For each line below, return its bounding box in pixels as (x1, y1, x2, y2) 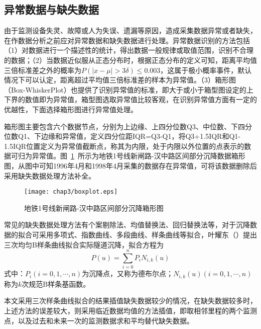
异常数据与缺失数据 (4, 2, 99, 17)
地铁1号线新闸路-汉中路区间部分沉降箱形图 (24, 202, 164, 213)
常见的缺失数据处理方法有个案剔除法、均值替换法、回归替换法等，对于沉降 (4, 219, 250, 230)
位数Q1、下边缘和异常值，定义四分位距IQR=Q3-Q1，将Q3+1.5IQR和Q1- (4, 131, 240, 141)
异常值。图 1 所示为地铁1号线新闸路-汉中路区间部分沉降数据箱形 (32, 150, 245, 161)
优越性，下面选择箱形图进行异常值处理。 (4, 104, 138, 114)
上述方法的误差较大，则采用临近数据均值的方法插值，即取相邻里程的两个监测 (4, 305, 257, 315)
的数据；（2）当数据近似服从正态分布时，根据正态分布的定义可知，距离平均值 (4, 54, 257, 65)
